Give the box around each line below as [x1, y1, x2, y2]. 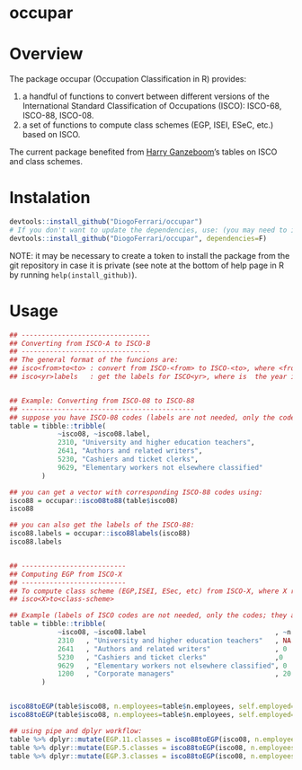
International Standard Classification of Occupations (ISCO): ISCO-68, [22, 101, 282, 111]
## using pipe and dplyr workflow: [9, 726, 143, 735]
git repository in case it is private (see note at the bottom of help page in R [9, 260, 285, 270]
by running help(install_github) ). [9, 269, 138, 280]
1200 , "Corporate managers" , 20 [57, 669, 292, 678]
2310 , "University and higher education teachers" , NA [57, 636, 292, 645]
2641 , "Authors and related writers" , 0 [57, 644, 288, 653]
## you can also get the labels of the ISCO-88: [9, 520, 195, 530]
